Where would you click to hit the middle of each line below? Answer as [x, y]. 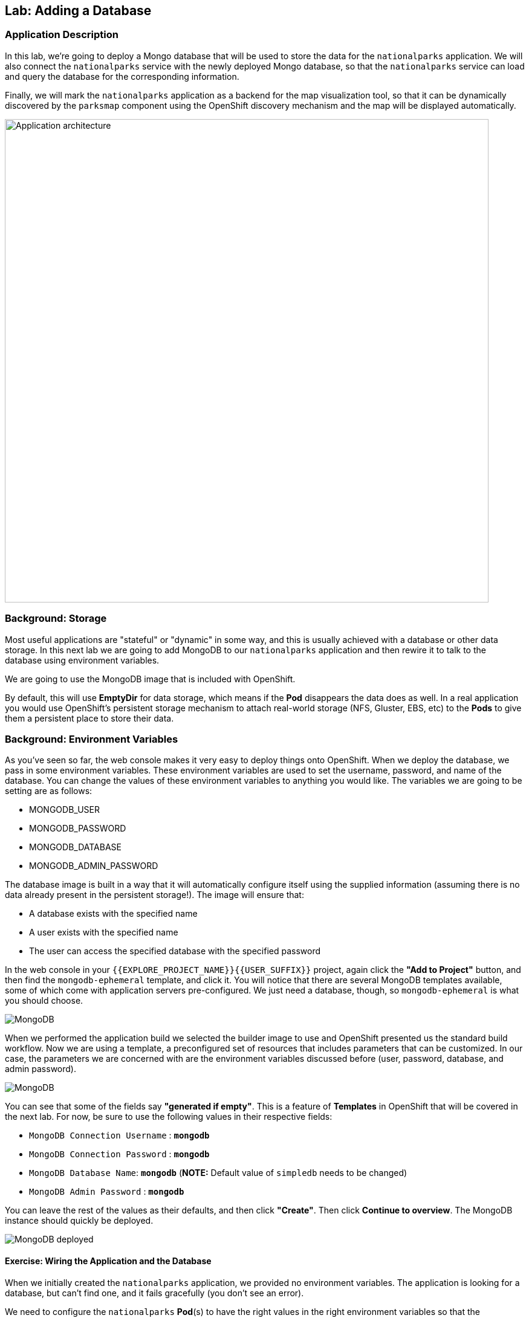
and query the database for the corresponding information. [122, 76]
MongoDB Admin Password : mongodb [107, 1192]
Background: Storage [56, 619]
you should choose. [44, 1001]
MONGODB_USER [64, 810]
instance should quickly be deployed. [79, 1221]
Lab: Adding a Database [78, 11]
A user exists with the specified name [104, 932]
